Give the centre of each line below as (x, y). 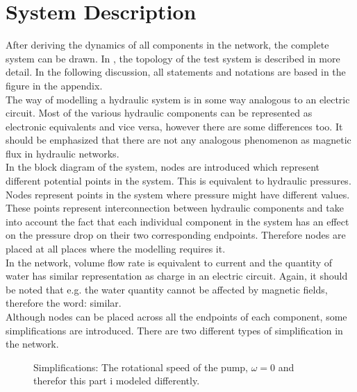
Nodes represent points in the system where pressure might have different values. (178, 194)
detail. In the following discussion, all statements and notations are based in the (176, 72)
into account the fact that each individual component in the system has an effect (177, 221)
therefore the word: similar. (64, 303)
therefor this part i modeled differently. (117, 381)
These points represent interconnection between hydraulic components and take (175, 208)
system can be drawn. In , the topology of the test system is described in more (173, 58)
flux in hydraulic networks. (63, 153)
